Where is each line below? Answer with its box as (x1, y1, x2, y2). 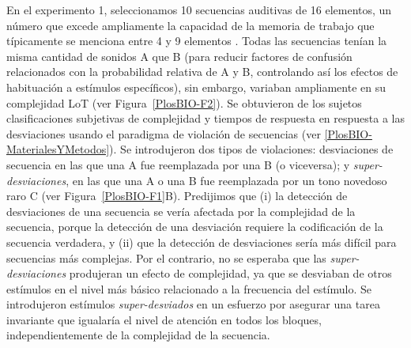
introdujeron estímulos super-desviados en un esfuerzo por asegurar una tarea (6, 296, 380, 312)
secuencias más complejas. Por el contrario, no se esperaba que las (6, 249, 326, 266)
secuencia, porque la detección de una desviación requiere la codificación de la (6, 218, 383, 235)
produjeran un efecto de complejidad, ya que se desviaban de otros (69, 265, 392, 282)
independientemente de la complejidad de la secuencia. (6, 327, 270, 343)
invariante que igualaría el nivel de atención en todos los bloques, (6, 311, 322, 327)
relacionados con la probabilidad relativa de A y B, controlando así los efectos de (6, 63, 398, 80)
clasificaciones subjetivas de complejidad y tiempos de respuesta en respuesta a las (6, 110, 405, 127)
